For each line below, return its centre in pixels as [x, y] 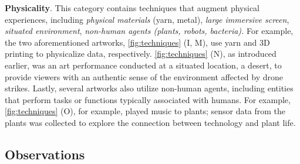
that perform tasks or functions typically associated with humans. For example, [148, 99]
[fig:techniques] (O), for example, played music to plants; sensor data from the [145, 111]
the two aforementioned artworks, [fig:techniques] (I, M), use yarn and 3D [137, 42]
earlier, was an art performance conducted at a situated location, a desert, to [143, 65]
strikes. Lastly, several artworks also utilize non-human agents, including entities [149, 88]
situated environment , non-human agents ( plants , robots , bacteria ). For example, [149, 31]
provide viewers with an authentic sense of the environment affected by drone [144, 76]
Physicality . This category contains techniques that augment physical [132, 8]
